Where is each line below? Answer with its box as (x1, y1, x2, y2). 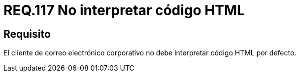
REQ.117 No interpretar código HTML (3, 2, 245, 19)
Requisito (3, 27, 51, 40)
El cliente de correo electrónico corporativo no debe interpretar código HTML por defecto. (3, 49, 297, 57)
